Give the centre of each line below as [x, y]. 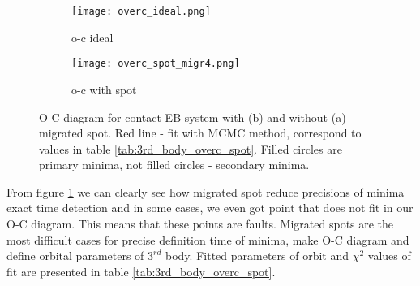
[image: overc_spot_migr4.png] [156, 64]
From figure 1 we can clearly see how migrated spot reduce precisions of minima [206, 191]
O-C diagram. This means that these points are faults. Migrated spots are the [200, 224]
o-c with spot [104, 89]
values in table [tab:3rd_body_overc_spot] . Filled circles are [191, 148]
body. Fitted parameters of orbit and [257, 256]
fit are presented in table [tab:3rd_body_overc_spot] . [141, 271]
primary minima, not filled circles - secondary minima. [174, 165]
